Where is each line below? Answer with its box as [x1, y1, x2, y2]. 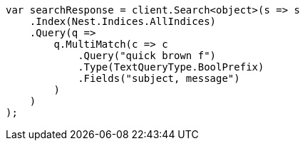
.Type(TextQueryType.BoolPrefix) [78, 61, 264, 73]
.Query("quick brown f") [78, 50, 217, 61]
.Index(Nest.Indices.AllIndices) [29, 16, 217, 27]
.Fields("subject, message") [78, 73, 240, 84]
